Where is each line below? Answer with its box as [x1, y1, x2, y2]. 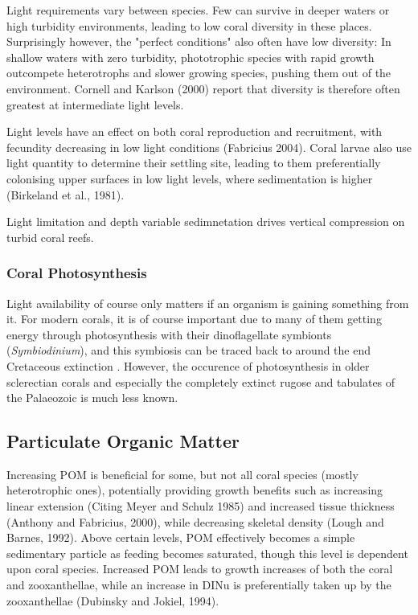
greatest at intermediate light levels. [6, 96, 184, 113]
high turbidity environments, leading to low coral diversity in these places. [6, 17, 372, 34]
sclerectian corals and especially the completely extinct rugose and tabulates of [6, 373, 395, 390]
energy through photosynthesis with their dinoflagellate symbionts [6, 326, 332, 342]
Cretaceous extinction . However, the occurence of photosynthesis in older [6, 357, 370, 374]
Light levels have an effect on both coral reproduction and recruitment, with [6, 123, 383, 140]
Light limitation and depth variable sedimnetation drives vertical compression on [6, 213, 405, 230]
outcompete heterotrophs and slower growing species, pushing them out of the [6, 64, 391, 81]
